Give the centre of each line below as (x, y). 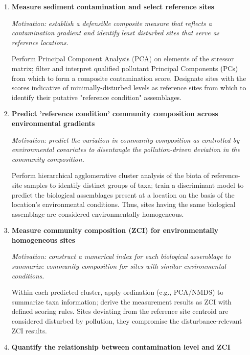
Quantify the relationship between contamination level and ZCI (121, 347)
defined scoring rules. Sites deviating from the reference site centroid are (120, 311)
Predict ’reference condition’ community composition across (115, 114)
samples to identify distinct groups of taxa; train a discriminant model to (134, 185)
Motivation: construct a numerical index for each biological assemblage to (121, 256)
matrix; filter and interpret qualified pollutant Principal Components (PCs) (125, 68)
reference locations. (40, 42)
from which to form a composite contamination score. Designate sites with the (129, 78)
